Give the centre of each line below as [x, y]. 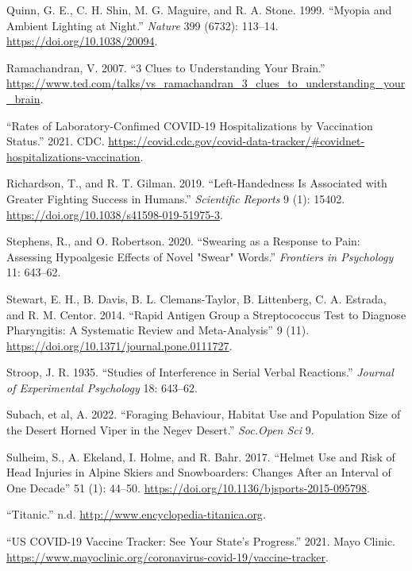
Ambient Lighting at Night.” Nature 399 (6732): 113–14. [142, 25]
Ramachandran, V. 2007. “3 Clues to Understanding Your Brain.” [166, 67]
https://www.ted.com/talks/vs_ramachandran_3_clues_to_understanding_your [206, 83]
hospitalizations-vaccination [73, 156]
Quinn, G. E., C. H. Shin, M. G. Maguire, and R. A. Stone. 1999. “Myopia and [199, 10]
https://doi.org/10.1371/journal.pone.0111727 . [119, 345]
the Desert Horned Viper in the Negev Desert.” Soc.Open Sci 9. [160, 430]
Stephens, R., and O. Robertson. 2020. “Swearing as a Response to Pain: [183, 241]
